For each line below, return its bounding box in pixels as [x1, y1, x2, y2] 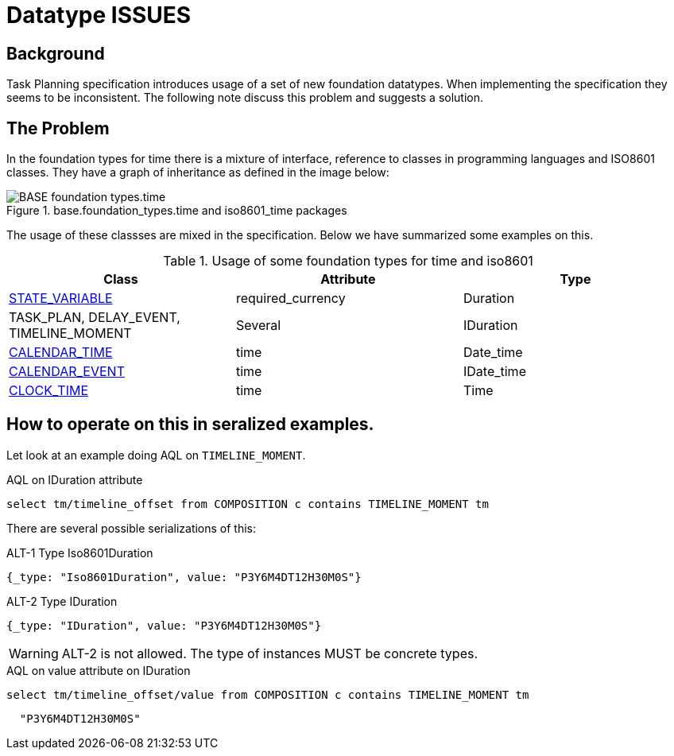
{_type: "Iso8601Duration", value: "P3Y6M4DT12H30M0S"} [6, 570, 362, 583]
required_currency [235, 290, 346, 307]
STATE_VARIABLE [9, 290, 113, 307]
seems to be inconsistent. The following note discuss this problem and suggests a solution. [6, 91, 484, 105]
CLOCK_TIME [9, 382, 89, 399]
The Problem [6, 118, 110, 138]
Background [6, 43, 105, 64]
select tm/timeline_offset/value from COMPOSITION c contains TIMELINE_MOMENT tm [6, 688, 529, 701]
